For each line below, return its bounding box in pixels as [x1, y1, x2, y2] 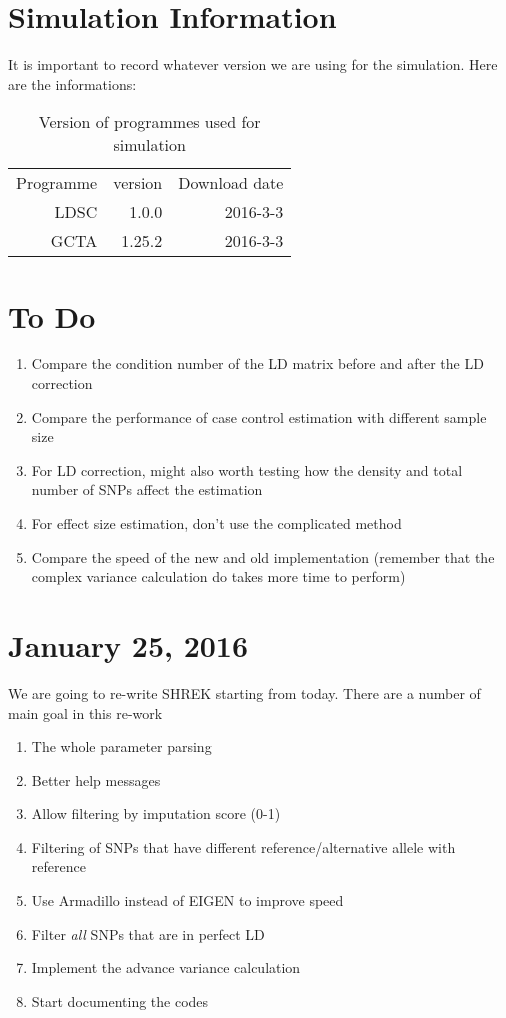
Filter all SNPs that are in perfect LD [31, 923, 265, 944]
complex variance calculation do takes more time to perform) [31, 566, 406, 587]
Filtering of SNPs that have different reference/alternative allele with [31, 836, 456, 857]
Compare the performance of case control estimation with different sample [31, 406, 487, 427]
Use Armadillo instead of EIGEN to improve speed [31, 890, 344, 911]
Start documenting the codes [31, 990, 209, 1011]
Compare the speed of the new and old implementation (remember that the [31, 546, 495, 567]
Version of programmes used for [38, 110, 261, 134]
